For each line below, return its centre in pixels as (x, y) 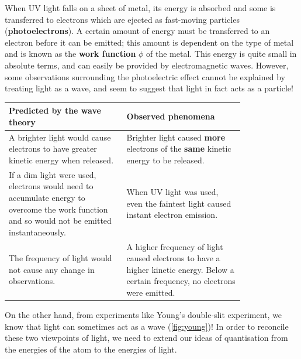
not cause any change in (52, 269)
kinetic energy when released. (61, 160)
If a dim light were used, (53, 174)
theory (22, 122)
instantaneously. (37, 232)
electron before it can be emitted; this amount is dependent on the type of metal (149, 42)
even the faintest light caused (179, 203)
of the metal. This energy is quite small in (222, 54)
